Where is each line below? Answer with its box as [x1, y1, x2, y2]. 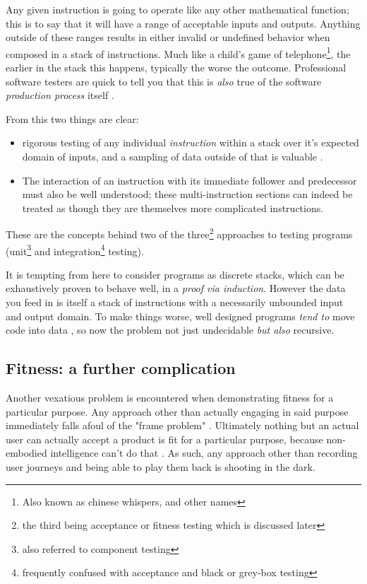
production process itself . [6, 88, 114, 103]
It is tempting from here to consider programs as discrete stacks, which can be [6, 267, 344, 281]
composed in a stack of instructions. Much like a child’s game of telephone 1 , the [6, 44, 351, 61]
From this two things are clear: [6, 111, 139, 126]
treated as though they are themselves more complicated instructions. [22, 200, 324, 215]
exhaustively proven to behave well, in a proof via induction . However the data [6, 281, 346, 296]
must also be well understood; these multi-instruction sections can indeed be [22, 187, 353, 202]
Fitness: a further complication [6, 357, 236, 379]
